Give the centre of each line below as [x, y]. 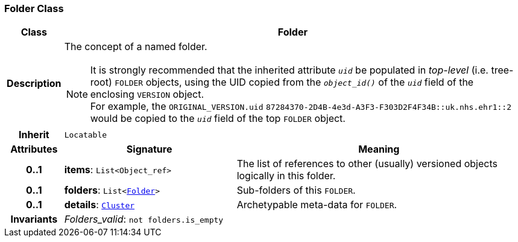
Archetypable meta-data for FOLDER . [317, 205]
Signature [149, 149]
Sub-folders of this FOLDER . [296, 190]
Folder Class [34, 8]
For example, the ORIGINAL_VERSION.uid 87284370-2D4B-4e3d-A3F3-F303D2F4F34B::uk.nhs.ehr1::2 [301, 107]
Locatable [86, 135]
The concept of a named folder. [136, 47]
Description [34, 84]
